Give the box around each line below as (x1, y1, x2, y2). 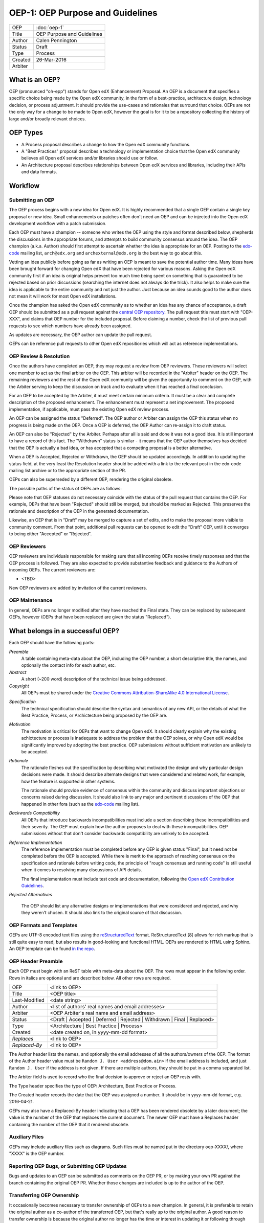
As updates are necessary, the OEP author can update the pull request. (9, 332, 153, 338)
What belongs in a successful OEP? (9, 627, 119, 635)
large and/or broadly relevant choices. (9, 115, 86, 122)
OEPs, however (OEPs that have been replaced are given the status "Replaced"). (9, 614, 171, 620)
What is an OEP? (9, 75, 61, 84)
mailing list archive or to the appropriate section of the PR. (9, 467, 127, 473)
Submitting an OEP (9, 196, 55, 203)
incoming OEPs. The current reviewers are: (9, 566, 96, 572)
